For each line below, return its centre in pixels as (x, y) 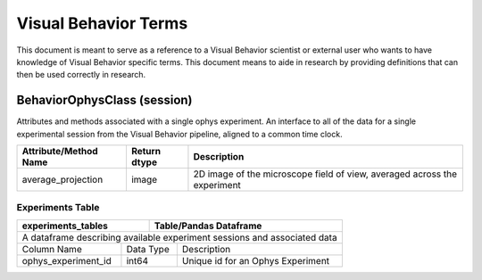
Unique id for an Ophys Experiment (256, 260)
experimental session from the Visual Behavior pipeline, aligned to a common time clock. (179, 134)
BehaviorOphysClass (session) (104, 100)
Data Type (148, 249)
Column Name (52, 249)
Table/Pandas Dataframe (208, 226)
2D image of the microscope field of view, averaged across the (325, 174)
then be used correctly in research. (81, 75)
